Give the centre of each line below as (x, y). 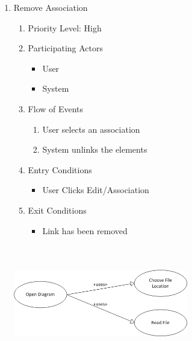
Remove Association (51, 7)
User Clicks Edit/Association (96, 190)
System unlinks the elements (95, 149)
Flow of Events (56, 108)
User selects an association (91, 129)
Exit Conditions (57, 210)
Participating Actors (66, 48)
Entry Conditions (60, 169)
